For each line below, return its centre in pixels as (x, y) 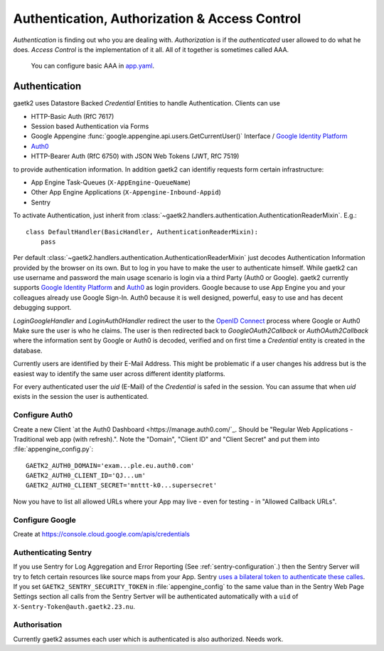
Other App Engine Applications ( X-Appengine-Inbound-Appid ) (126, 192)
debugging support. (42, 308)
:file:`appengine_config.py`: (53, 449)
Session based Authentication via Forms (90, 126)
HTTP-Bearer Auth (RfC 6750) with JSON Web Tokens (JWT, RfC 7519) (135, 156)
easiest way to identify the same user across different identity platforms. (119, 373)
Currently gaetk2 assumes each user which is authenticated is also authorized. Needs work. (148, 639)
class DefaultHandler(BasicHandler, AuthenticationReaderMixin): (142, 232)
